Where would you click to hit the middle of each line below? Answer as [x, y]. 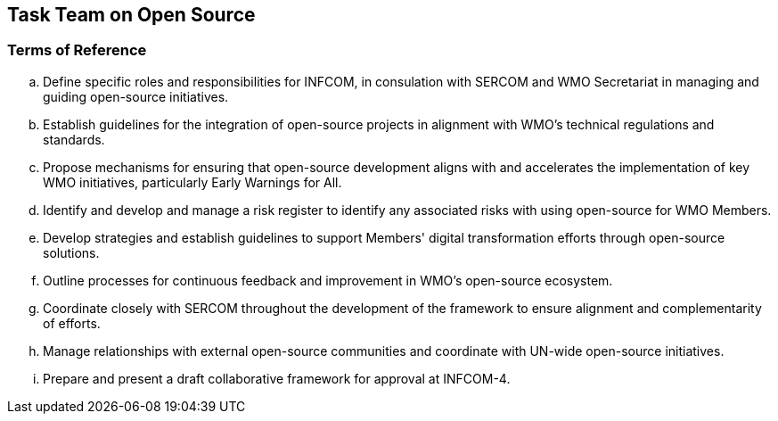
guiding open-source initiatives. [136, 96]
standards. [74, 139]
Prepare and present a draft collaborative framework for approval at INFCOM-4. [277, 378]
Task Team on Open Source [131, 15]
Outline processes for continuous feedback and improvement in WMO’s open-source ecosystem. [328, 280]
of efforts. [72, 323]
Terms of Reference [77, 50]
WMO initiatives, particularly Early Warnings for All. [192, 182]
